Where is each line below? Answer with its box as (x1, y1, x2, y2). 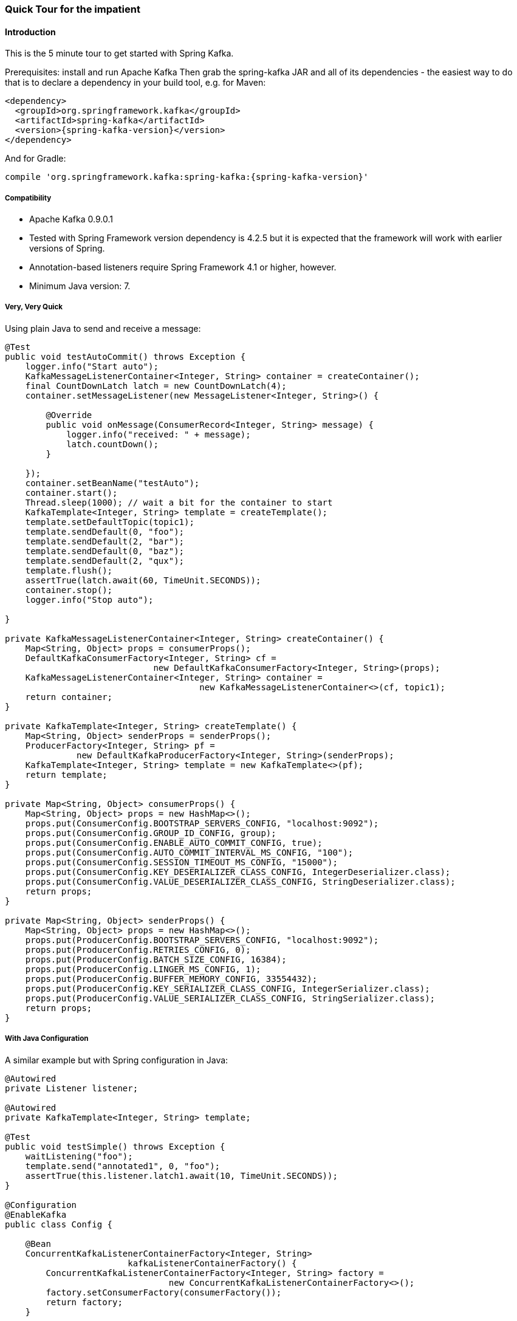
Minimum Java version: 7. (29, 281, 131, 291)
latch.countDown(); (66, 439, 159, 449)
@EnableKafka (5, 1209, 67, 1220)
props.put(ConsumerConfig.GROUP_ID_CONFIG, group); (25, 828, 276, 838)
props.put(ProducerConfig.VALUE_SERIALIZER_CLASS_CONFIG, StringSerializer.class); (25, 993, 436, 1003)
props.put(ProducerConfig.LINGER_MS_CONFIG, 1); (25, 964, 261, 974)
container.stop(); (25, 585, 113, 595)
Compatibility (5, 193, 52, 202)
